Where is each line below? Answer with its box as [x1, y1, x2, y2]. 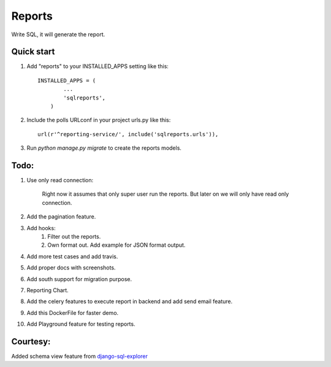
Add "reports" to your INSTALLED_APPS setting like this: [26, 63, 169, 70]
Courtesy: [11, 336, 51, 347]
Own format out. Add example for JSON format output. [47, 241, 186, 249]
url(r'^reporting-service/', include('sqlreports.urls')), [37, 131, 219, 137]
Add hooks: [26, 224, 56, 231]
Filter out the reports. [47, 233, 101, 241]
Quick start [11, 47, 55, 57]
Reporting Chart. [26, 287, 69, 294]
